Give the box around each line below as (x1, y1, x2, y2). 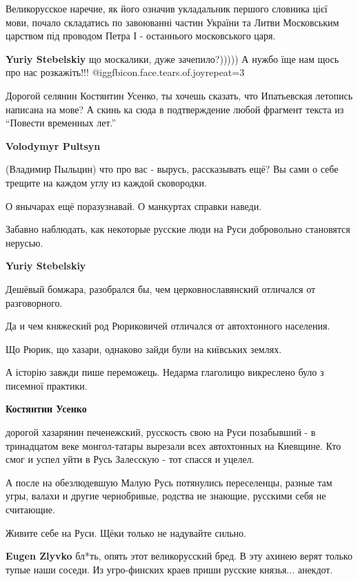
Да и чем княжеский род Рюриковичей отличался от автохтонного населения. (6, 318, 330, 333)
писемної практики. (6, 378, 88, 392)
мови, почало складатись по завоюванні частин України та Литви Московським (6, 15, 339, 29)
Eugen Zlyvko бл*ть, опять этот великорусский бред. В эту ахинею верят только (6, 549, 352, 563)
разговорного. (6, 295, 63, 309)
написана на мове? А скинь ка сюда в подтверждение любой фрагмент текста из (6, 102, 344, 116)
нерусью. (6, 235, 43, 249)
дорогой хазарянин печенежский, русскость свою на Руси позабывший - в (6, 425, 316, 439)
